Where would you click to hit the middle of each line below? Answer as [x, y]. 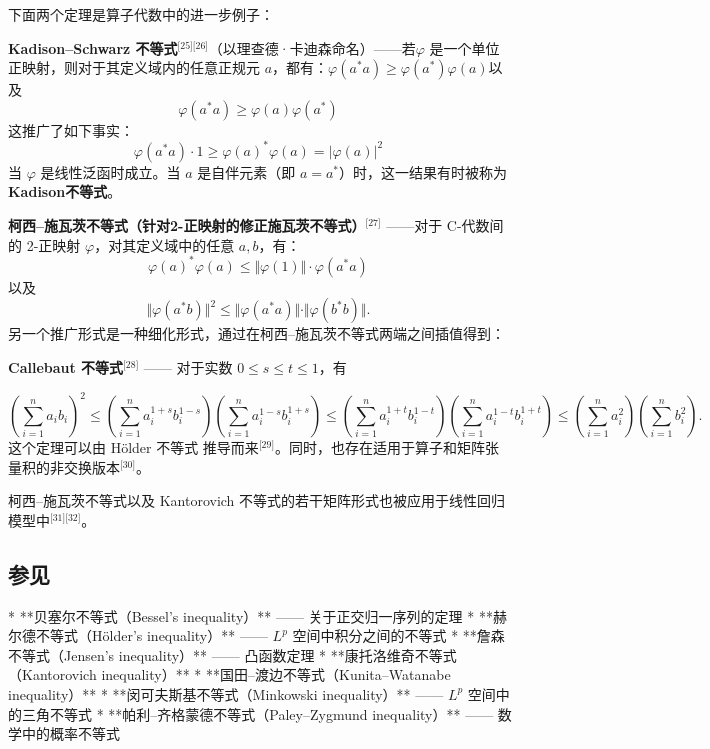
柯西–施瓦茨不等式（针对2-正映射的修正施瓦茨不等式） [187, 225]
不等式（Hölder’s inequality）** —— [151, 635]
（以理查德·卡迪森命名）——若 [312, 47]
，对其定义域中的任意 [164, 244]
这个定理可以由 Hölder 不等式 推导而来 [133, 447]
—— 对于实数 [188, 366]
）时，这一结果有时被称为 [423, 171]
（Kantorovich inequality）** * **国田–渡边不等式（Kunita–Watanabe [229, 674]
